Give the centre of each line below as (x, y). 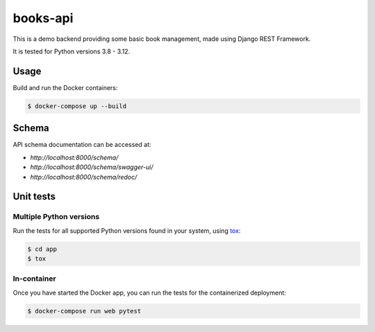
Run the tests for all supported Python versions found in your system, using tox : (127, 230)
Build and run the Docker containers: (65, 87)
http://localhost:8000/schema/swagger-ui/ (92, 167)
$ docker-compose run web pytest (84, 311)
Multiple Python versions (56, 217)
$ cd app (42, 249)
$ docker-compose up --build (77, 106)
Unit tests (34, 196)
